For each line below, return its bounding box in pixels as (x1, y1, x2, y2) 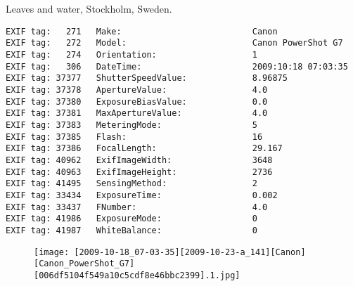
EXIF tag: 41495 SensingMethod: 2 (6, 178, 257, 189)
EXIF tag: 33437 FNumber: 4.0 (6, 202, 268, 212)
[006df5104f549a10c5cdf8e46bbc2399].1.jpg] (34, 270, 240, 280)
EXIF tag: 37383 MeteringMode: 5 (6, 120, 257, 131)
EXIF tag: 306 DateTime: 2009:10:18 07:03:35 (6, 61, 348, 72)
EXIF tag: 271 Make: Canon (6, 26, 278, 37)
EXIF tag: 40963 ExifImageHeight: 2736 (6, 167, 273, 177)
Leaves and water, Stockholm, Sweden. (6, 1, 172, 16)
